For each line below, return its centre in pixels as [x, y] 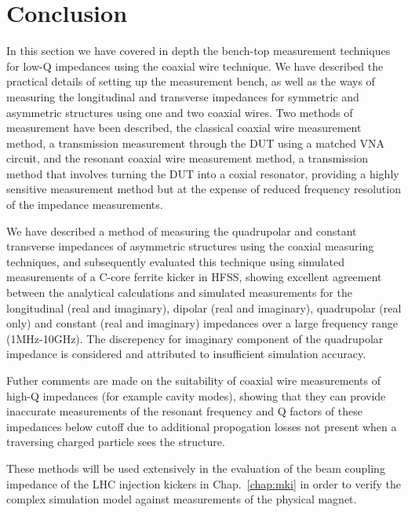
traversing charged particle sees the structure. [116, 442]
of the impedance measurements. [85, 205]
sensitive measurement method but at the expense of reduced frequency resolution [204, 189]
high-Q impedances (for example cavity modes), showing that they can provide [196, 395]
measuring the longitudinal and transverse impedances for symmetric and [183, 96]
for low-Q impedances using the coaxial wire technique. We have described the [195, 66]
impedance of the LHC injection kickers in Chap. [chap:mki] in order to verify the [204, 483]
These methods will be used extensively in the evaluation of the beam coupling [196, 468]
